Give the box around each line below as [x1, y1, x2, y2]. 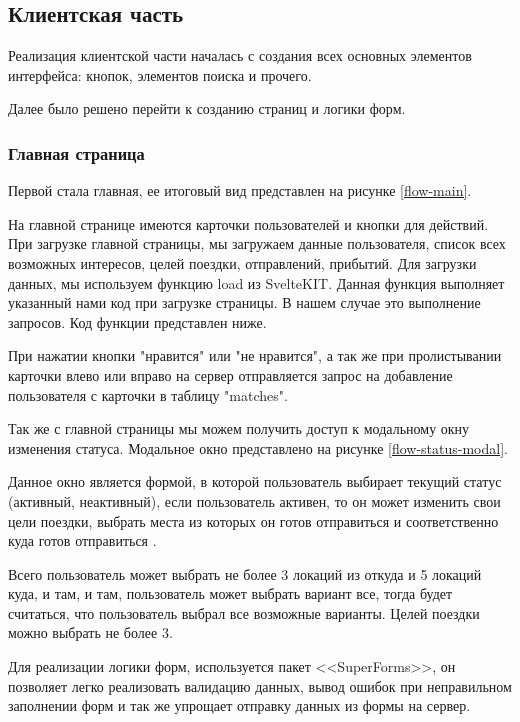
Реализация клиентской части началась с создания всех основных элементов [8, 45, 472, 66]
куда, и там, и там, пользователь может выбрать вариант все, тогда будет [8, 583, 453, 604]
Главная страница [8, 140, 145, 165]
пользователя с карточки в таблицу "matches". [8, 384, 288, 405]
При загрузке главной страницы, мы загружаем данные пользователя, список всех [8, 233, 506, 254]
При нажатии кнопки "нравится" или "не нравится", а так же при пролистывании [8, 345, 502, 366]
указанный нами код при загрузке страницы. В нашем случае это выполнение [8, 292, 481, 313]
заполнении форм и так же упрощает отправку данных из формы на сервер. [8, 695, 471, 716]
